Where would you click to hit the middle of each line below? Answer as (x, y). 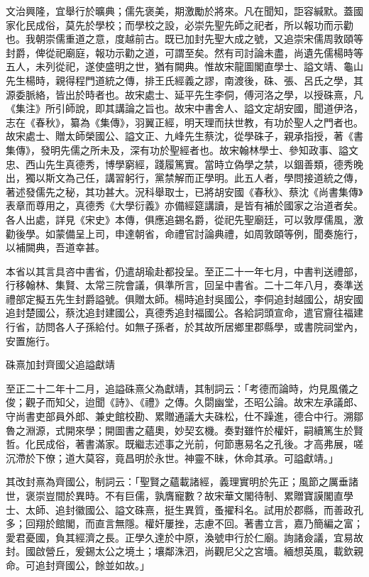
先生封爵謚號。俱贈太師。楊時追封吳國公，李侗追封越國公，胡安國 (209, 298)
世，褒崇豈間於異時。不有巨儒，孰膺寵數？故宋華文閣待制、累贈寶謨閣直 (175, 495)
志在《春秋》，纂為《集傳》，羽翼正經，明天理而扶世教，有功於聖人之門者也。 (184, 122)
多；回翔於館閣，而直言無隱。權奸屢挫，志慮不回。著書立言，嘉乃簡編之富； (184, 523)
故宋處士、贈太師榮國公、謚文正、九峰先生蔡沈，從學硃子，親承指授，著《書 (184, 136)
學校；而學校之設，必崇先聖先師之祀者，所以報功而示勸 (224, 24)
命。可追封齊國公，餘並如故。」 (78, 565)
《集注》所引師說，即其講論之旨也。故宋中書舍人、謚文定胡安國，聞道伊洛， (184, 108)
